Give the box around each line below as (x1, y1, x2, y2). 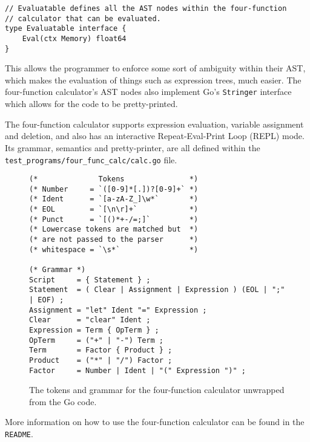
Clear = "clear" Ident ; (29, 316, 151, 325)
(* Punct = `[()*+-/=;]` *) (29, 215, 199, 224)
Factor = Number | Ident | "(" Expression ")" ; (29, 366, 246, 375)
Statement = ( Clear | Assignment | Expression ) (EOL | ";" (29, 285, 285, 294)
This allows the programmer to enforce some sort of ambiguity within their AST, (5, 62, 306, 74)
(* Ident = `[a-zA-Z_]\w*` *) (29, 195, 199, 204)
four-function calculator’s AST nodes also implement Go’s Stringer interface (5, 85, 292, 98)
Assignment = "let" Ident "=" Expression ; (29, 305, 207, 314)
